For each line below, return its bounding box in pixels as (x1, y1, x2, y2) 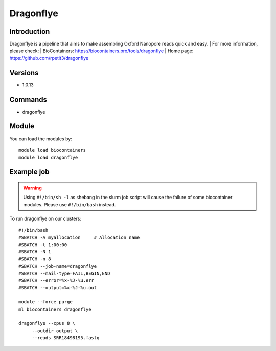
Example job (9, 168, 50, 177)
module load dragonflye (18, 155, 78, 161)
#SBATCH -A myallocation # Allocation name (18, 234, 140, 240)
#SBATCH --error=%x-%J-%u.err (18, 278, 95, 283)
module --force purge (18, 299, 73, 305)
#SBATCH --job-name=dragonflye (18, 264, 97, 269)
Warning (23, 185, 42, 191)
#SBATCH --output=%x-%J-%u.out (18, 284, 97, 291)
